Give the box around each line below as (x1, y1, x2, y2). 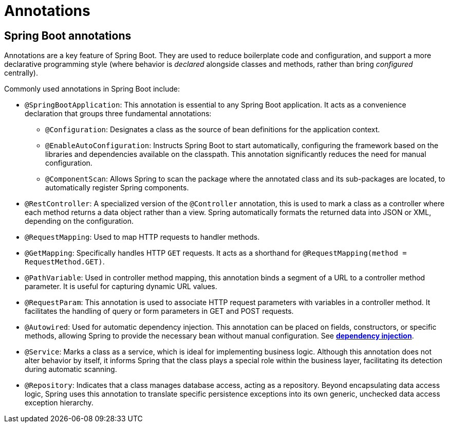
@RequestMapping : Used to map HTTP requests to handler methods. (25, 233, 260, 242)
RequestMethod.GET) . (25, 257, 105, 266)
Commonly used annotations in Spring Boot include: (4, 84, 180, 94)
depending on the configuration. (25, 217, 134, 226)
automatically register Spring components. (45, 183, 189, 192)
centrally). (4, 68, 39, 78)
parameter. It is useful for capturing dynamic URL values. (25, 282, 217, 291)
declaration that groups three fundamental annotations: (25, 109, 212, 118)
